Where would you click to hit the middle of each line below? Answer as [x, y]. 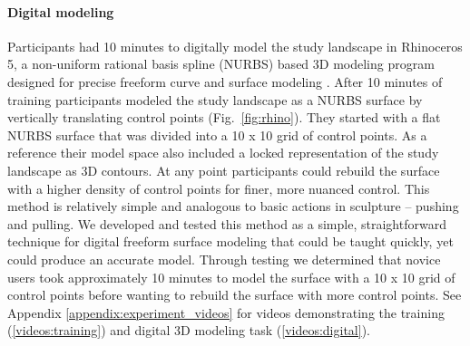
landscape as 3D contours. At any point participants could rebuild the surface [224, 170]
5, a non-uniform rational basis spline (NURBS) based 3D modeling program [221, 64]
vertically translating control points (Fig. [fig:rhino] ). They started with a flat [224, 117]
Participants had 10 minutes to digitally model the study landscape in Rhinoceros [235, 46]
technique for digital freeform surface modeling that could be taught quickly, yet [230, 241]
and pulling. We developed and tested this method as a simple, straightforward [227, 223]
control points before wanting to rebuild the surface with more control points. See [235, 295]
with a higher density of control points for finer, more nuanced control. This [219, 188]
